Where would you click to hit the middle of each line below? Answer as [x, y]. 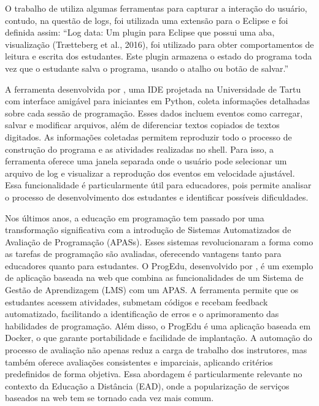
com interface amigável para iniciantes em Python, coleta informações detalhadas [158, 101]
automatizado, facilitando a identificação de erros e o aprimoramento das [142, 314]
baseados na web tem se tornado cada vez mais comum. [110, 398]
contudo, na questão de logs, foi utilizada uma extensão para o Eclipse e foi [147, 20]
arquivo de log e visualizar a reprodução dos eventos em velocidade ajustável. [150, 173]
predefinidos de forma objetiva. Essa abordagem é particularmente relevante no [154, 374]
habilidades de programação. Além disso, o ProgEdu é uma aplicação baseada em [158, 325]
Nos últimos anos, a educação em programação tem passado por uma [135, 217]
